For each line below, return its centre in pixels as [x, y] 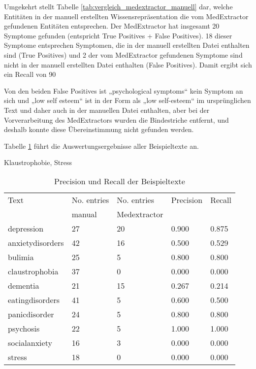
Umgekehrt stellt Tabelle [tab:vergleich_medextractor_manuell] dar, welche [118, 6]
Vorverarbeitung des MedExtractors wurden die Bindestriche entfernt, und [116, 119]
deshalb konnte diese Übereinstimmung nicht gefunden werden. [99, 129]
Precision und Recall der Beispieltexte [120, 181]
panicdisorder [31, 314]
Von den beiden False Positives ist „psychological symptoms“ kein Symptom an [124, 90]
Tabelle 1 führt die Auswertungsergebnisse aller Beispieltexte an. [101, 146]
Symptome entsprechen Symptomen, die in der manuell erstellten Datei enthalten [127, 45]
